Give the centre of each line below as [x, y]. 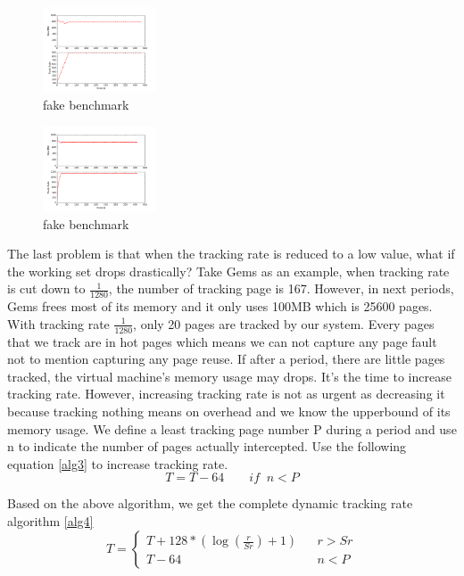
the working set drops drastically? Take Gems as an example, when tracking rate [228, 271]
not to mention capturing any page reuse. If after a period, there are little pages [226, 359]
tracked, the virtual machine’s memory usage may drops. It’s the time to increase [229, 376]
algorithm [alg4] [50, 520]
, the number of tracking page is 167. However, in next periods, [281, 288]
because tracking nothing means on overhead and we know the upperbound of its [229, 411]
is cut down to [46, 288]
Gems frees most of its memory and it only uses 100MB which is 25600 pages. [220, 306]
